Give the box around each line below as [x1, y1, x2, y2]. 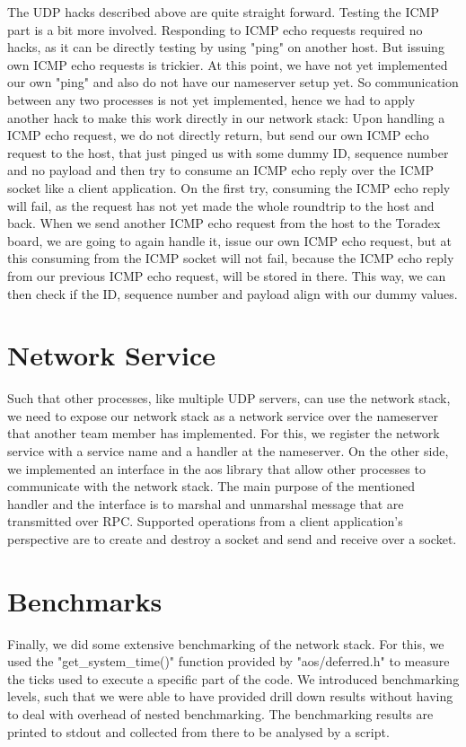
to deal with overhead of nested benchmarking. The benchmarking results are [7, 705, 434, 724]
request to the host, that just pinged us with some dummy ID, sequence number [7, 143, 449, 162]
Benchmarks [7, 582, 163, 619]
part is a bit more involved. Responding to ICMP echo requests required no [7, 20, 423, 39]
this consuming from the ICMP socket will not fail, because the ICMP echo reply [7, 249, 454, 268]
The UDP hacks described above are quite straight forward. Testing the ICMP [7, 3, 439, 21]
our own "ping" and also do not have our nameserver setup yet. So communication [7, 73, 459, 92]
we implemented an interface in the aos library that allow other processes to [7, 459, 426, 478]
